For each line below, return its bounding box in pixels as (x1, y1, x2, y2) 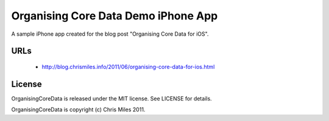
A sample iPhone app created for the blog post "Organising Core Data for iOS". (11, 30, 209, 38)
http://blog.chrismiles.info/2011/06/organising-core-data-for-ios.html (41, 63, 215, 70)
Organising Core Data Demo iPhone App (11, 9, 218, 22)
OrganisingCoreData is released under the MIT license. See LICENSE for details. (11, 94, 213, 102)
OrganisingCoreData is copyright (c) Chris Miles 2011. (11, 106, 146, 113)
